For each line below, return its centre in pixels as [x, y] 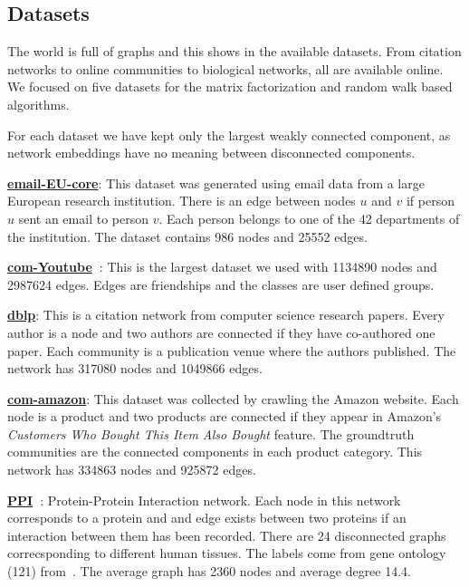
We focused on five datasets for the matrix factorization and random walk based [230, 87]
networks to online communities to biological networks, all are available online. [225, 68]
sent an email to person [83, 218]
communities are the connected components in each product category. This [215, 452]
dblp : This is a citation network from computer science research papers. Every [226, 315]
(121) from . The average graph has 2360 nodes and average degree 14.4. [209, 571]
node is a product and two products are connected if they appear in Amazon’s [225, 416]
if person [430, 201]
